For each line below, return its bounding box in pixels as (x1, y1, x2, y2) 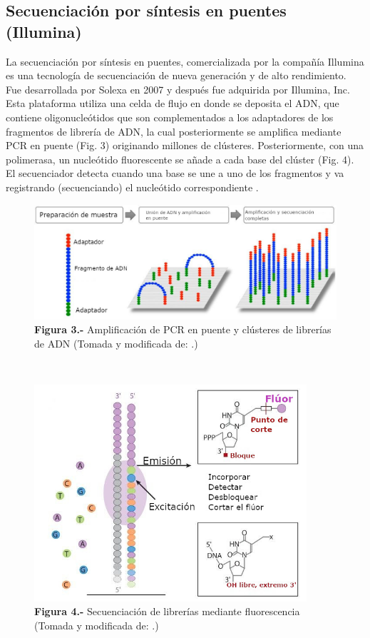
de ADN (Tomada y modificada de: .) (34, 335, 198, 350)
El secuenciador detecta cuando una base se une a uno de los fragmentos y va (6, 166, 344, 181)
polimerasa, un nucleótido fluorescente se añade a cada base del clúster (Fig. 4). (6, 151, 354, 166)
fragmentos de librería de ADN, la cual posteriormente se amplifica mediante (6, 123, 341, 138)
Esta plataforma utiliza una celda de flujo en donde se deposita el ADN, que (6, 96, 339, 111)
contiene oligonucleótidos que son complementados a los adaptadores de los (6, 109, 334, 124)
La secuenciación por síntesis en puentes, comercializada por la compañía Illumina (6, 54, 364, 69)
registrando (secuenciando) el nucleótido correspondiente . (6, 179, 259, 194)
